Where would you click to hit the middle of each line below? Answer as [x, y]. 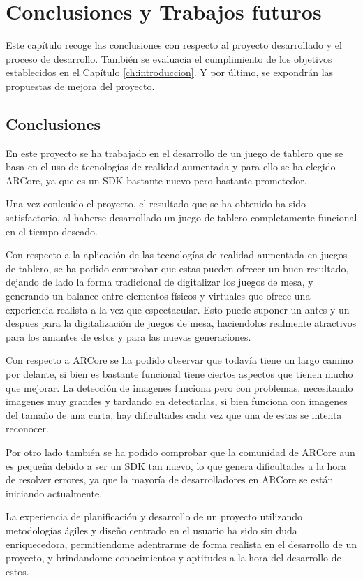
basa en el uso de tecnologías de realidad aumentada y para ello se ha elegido [171, 167]
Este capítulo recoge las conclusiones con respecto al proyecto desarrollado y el [174, 45]
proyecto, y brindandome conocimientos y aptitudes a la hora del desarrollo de [173, 558]
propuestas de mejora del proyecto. [80, 86]
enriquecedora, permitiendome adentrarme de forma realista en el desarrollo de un [181, 544]
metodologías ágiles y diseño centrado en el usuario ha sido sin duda [151, 530]
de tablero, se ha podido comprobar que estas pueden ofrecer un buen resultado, [177, 268]
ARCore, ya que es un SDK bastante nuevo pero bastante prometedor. [156, 180]
